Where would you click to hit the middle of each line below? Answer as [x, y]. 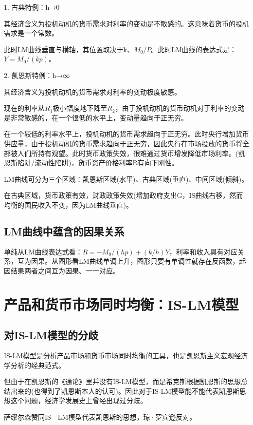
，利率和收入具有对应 [203, 251]
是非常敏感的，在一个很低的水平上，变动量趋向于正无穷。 [96, 117]
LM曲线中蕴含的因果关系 [64, 231]
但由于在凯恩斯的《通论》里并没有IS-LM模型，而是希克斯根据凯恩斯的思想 [123, 381]
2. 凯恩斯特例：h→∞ [37, 75]
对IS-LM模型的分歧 [51, 335]
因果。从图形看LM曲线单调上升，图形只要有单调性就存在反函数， [135, 261]
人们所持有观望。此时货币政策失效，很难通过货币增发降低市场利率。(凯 [131, 153]
